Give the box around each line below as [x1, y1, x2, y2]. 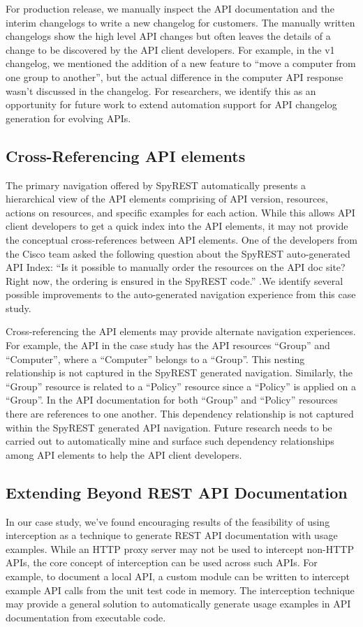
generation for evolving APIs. [6, 110, 131, 125]
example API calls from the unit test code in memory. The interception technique [6, 582, 355, 597]
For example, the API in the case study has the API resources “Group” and [6, 338, 330, 353]
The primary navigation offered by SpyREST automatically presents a [6, 177, 306, 192]
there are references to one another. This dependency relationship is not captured [6, 406, 354, 421]
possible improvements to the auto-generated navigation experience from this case [6, 287, 356, 302]
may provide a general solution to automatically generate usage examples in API [6, 596, 351, 611]
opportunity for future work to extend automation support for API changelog [6, 97, 337, 112]
